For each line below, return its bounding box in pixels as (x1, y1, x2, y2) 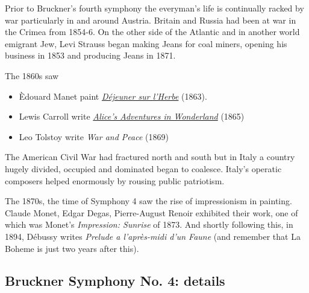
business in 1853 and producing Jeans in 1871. (5, 49, 176, 62)
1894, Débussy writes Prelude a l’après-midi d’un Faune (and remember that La (5, 230, 301, 242)
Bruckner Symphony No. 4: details (5, 271, 225, 290)
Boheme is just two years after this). (5, 242, 139, 254)
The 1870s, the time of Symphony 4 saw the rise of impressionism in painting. (5, 195, 292, 207)
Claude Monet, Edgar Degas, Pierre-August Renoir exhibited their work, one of (5, 206, 298, 219)
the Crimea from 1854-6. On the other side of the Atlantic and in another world (5, 25, 300, 38)
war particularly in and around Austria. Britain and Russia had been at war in (5, 13, 296, 26)
